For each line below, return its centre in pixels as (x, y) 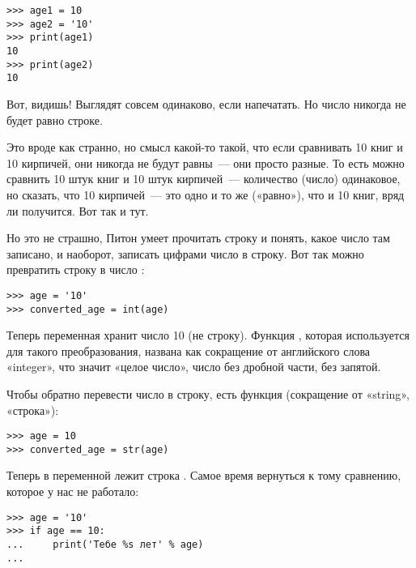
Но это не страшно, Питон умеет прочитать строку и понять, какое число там (198, 238)
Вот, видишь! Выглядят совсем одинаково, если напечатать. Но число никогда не (206, 103)
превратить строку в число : (76, 269)
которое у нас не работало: (73, 491)
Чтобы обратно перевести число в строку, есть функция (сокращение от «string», (208, 393)
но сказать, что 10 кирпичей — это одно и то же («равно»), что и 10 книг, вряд (206, 194)
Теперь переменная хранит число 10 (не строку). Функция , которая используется (208, 335)
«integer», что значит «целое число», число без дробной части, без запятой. (194, 367)
